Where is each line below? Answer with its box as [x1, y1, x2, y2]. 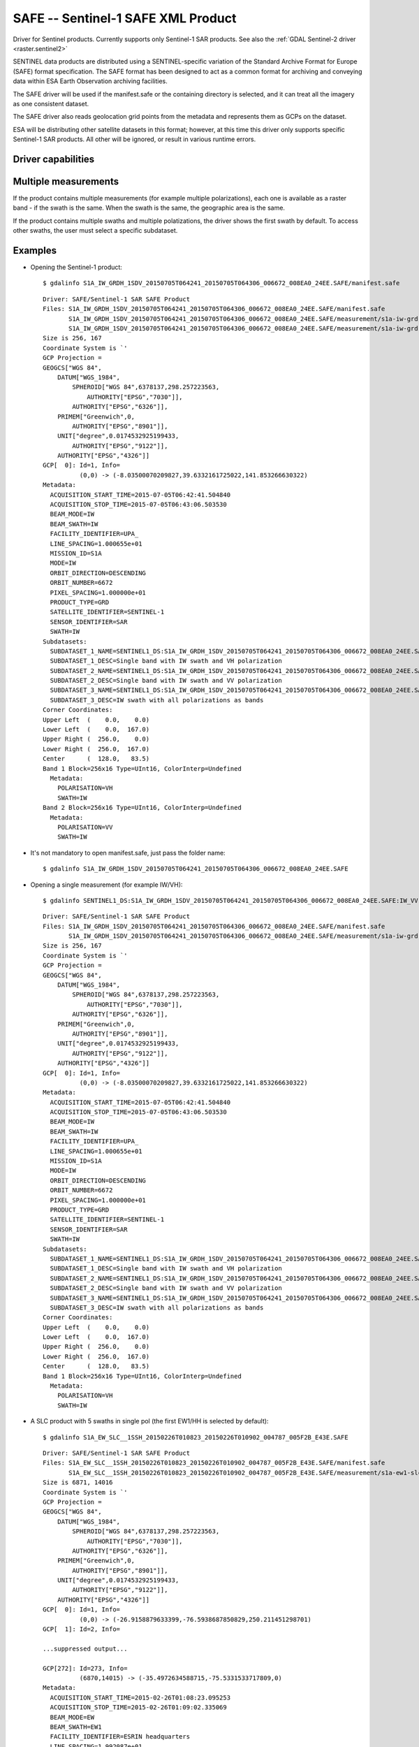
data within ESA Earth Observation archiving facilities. [13, 77, 168, 85]
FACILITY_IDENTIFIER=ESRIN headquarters [50, 1733, 191, 1741]
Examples [13, 245, 57, 256]
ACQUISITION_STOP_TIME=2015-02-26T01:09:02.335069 [50, 1704, 227, 1711]
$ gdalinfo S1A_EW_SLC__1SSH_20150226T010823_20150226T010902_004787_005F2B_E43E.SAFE [43, 1433, 348, 1441]
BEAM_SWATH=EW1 [50, 1723, 102, 1731]
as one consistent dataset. [13, 99, 89, 108]
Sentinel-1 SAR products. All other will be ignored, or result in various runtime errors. [13, 135, 256, 143]
